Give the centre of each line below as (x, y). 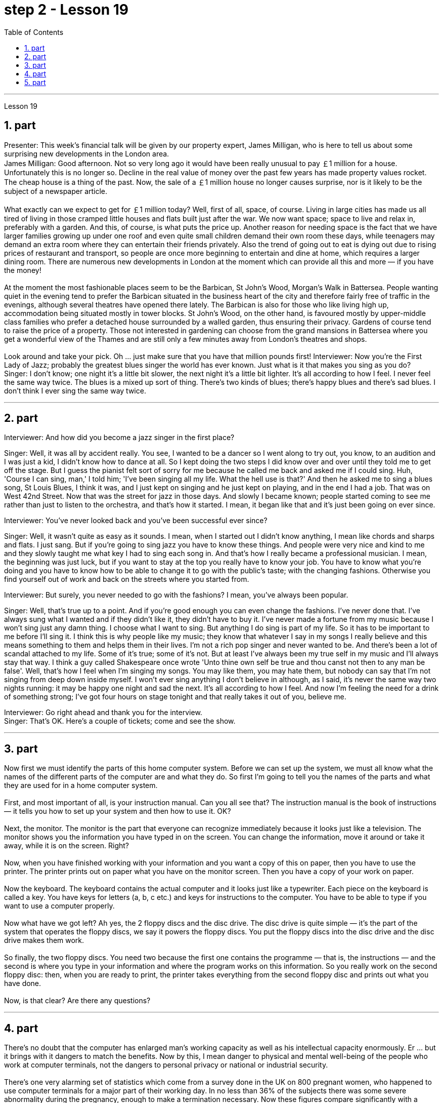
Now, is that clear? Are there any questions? (77, 1001)
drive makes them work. (44, 940)
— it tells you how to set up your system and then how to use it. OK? (118, 811)
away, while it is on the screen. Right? (67, 846)
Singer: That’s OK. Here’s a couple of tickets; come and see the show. (120, 721)
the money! (23, 270)
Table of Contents (34, 32)
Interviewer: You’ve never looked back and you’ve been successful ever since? (136, 521)
